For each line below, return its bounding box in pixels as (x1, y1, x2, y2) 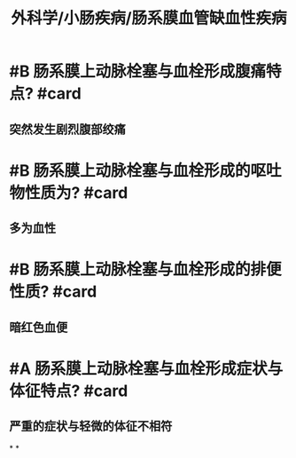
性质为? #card (25, 183, 129, 202)
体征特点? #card (9, 381, 129, 400)
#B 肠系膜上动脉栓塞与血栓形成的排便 (9, 259, 282, 280)
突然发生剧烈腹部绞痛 (9, 122, 126, 137)
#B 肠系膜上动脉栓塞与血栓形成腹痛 (9, 61, 267, 82)
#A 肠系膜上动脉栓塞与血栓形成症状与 (9, 359, 284, 378)
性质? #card (9, 281, 97, 302)
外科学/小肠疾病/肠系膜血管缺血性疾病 (11, 8, 287, 28)
